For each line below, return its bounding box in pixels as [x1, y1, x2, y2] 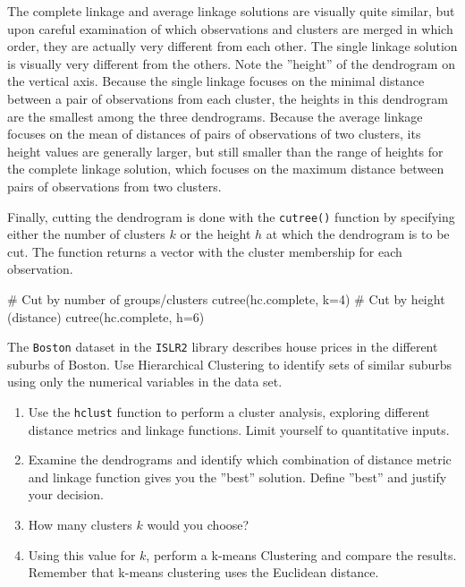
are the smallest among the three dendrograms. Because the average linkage [7, 106, 423, 125]
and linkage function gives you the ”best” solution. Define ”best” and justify [28, 467, 447, 486]
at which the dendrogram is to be [266, 225, 450, 243]
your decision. [28, 485, 104, 504]
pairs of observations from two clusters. [7, 176, 222, 195]
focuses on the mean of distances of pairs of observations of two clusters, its [7, 124, 421, 143]
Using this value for [28, 545, 136, 564]
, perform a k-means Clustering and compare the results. [146, 545, 457, 564]
